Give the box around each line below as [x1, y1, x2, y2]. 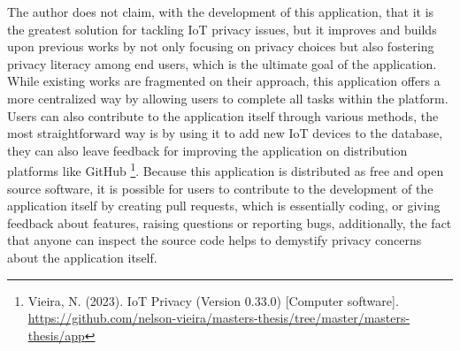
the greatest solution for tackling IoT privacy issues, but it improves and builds [7, 19, 437, 38]
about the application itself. [7, 248, 157, 266]
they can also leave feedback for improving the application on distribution [7, 141, 408, 159]
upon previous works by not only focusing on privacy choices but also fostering [7, 37, 434, 56]
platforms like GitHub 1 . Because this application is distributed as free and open [7, 159, 444, 179]
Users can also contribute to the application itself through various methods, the [7, 106, 439, 125]
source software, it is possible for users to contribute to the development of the [7, 179, 433, 197]
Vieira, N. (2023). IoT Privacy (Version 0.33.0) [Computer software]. [27, 291, 399, 309]
